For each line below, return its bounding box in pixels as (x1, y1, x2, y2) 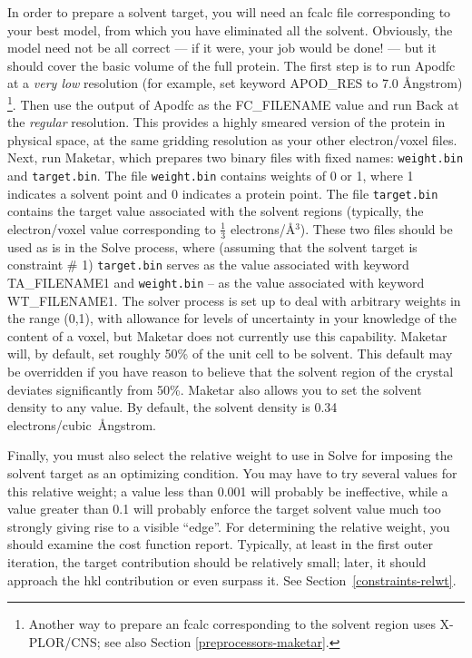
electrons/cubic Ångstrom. (7, 415, 156, 434)
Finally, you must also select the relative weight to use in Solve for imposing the (7, 446, 453, 465)
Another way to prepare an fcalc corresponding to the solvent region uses (28, 614, 436, 633)
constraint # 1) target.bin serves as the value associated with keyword (7, 255, 409, 274)
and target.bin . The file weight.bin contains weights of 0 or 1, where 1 (7, 166, 414, 185)
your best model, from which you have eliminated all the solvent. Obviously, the (7, 20, 453, 39)
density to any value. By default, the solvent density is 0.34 (7, 398, 338, 417)
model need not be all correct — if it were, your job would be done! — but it (7, 38, 437, 57)
